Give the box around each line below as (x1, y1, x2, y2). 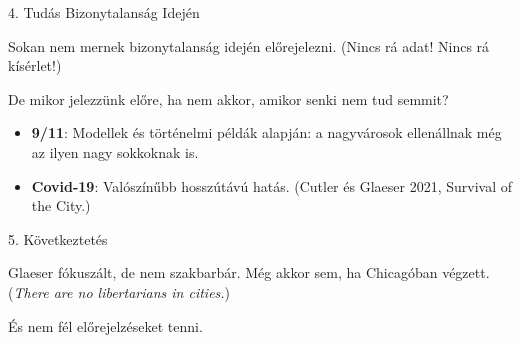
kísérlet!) (8, 55, 62, 76)
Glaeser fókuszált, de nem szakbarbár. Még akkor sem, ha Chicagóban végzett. (8, 262, 490, 283)
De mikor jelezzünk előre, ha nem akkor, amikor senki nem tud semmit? (8, 88, 449, 109)
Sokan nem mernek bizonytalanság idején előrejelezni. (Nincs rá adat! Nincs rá (8, 35, 490, 56)
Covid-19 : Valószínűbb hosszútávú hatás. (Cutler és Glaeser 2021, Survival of (31, 175, 512, 196)
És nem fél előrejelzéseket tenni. (8, 315, 203, 336)
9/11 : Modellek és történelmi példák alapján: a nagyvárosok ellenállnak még (31, 122, 502, 143)
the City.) (31, 195, 91, 216)
